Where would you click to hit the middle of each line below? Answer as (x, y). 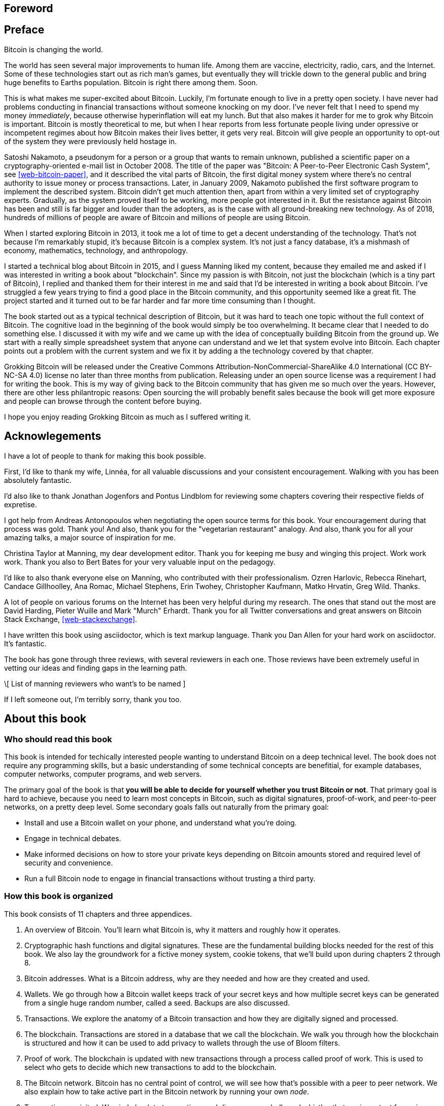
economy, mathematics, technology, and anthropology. (96, 250)
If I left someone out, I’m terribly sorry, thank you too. (93, 699)
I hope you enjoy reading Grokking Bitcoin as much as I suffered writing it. (128, 417)
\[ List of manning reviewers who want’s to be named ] (95, 683)
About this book (45, 719)
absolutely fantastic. (38, 480)
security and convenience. (69, 862)
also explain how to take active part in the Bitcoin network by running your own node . (167, 1091)
